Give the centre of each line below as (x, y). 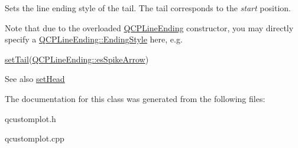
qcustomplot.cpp (35, 138)
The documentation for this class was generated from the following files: (135, 98)
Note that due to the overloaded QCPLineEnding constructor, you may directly (149, 27)
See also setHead (35, 79)
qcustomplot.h (30, 118)
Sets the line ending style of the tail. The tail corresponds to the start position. (148, 8)
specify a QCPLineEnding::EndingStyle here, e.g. (94, 39)
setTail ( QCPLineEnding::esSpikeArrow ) (77, 59)
